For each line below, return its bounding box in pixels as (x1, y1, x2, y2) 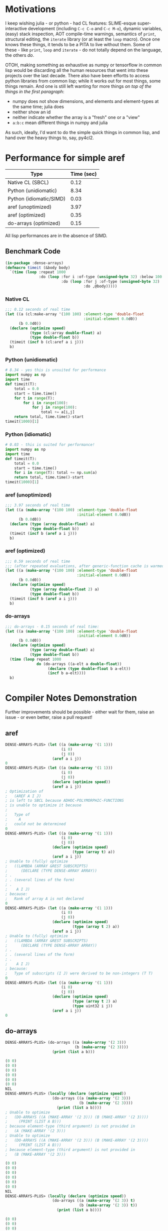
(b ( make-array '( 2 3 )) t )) (79, 1203, 137, 1208)
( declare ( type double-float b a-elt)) (47, 666, 131, 671)
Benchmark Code (5, 247, 61, 256)
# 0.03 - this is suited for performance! (5, 442, 95, 447)
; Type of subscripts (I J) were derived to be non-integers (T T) (5, 970, 153, 976)
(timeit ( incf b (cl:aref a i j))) (9, 340, 84, 345)
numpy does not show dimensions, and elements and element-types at (12, 98, 159, 104)
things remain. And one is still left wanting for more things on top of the (5, 83, 151, 89)
